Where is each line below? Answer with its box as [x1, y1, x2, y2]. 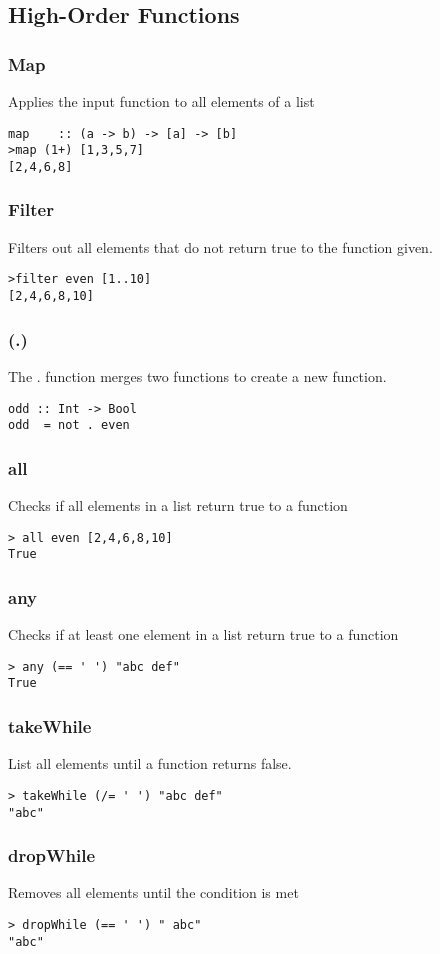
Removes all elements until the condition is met [8, 882, 299, 903]
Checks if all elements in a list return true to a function [8, 495, 348, 516]
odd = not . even [8, 418, 130, 433]
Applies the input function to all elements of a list [8, 91, 315, 111]
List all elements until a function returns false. [8, 753, 292, 774]
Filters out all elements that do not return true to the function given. [8, 236, 433, 257]
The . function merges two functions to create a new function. [8, 365, 387, 386]
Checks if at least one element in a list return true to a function [8, 624, 399, 645]
